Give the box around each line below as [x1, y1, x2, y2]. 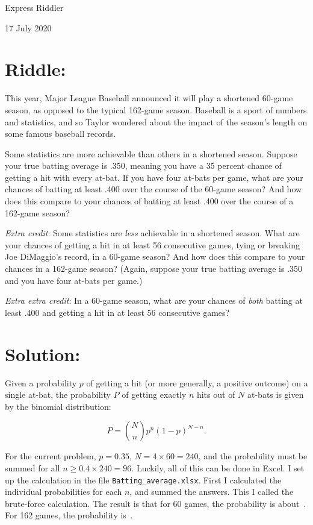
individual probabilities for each [5, 485, 122, 498]
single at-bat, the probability [5, 388, 111, 401]
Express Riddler [5, 1, 64, 13]
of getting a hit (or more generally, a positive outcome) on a [86, 376, 308, 389]
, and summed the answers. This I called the [129, 485, 294, 498]
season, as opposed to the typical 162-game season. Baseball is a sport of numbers [5, 103, 307, 116]
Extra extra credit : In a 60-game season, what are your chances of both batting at [5, 294, 303, 307]
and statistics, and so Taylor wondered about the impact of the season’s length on [5, 115, 308, 128]
